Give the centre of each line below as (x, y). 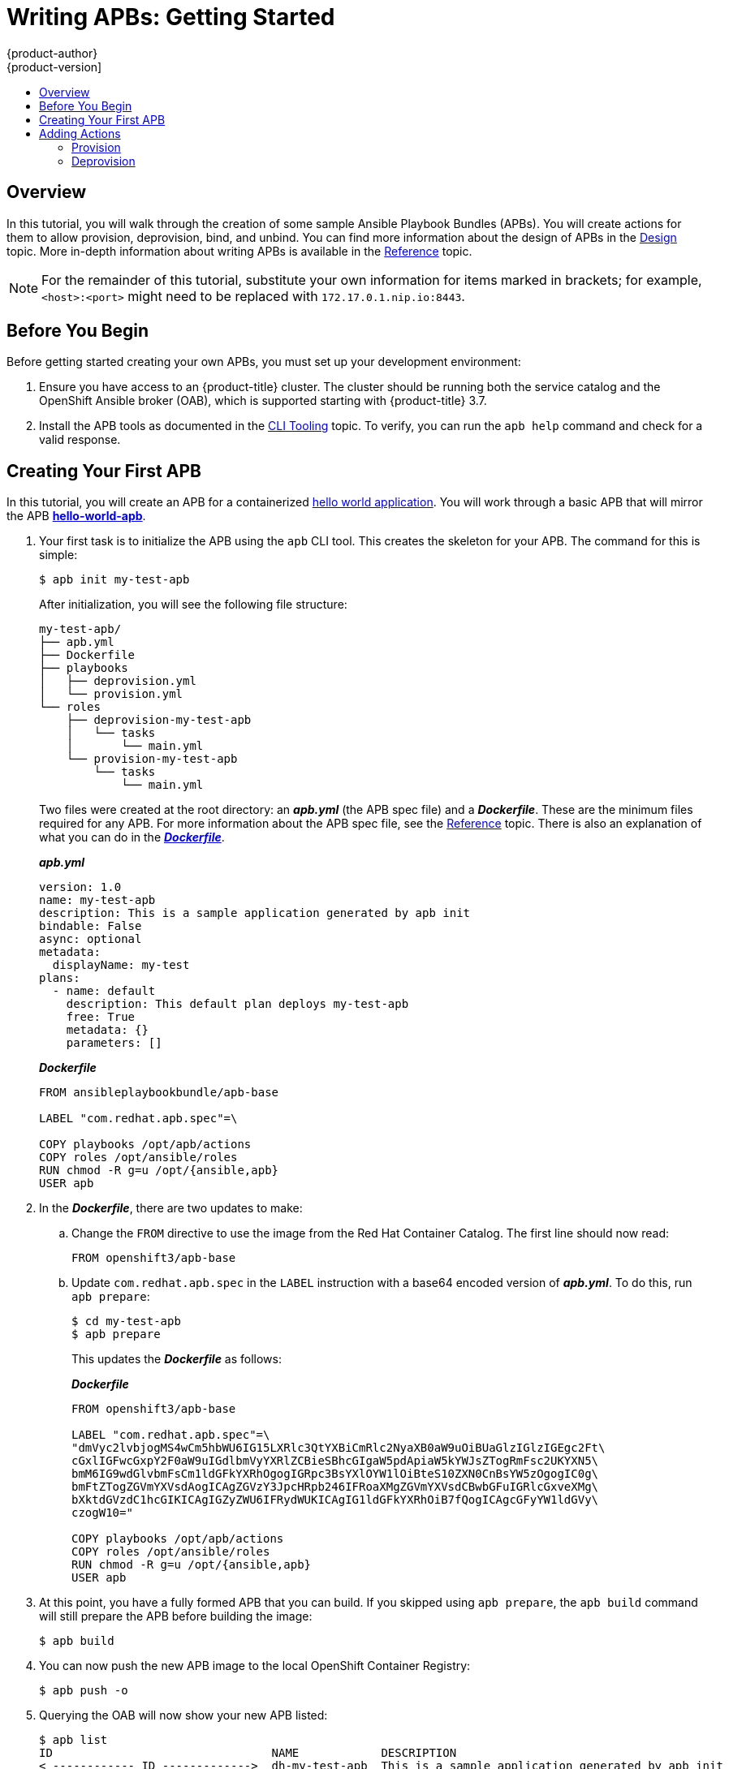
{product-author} (52, 53)
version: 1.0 (80, 887)
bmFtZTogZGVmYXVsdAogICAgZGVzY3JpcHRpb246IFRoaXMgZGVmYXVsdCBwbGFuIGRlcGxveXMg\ (335, 1487)
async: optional (91, 939)
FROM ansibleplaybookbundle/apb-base (159, 1093)
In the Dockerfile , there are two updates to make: (171, 1208)
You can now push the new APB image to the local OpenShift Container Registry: (255, 1666)
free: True (101, 1017)
